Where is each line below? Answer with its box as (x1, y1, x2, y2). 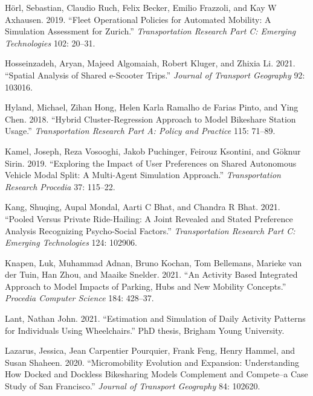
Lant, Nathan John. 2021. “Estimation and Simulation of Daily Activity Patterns (5, 312, 306, 325)
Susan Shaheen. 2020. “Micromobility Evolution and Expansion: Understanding (5, 356, 299, 368)
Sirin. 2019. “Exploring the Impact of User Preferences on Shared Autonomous (5, 156, 297, 169)
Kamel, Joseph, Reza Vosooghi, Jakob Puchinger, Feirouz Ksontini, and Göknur (5, 144, 301, 157)
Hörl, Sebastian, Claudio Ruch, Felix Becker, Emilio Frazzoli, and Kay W (5, 1, 277, 13)
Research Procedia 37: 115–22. (5, 180, 115, 193)
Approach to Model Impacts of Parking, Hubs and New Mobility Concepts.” (5, 279, 286, 292)
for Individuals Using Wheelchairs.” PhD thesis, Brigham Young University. (5, 324, 285, 336)
